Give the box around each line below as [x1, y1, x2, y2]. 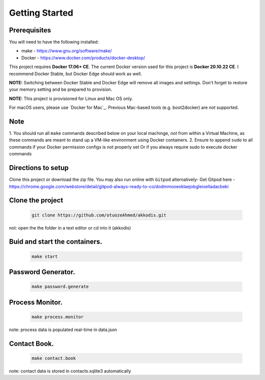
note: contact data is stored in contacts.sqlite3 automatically [9, 368, 131, 374]
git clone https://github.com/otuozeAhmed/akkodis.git [31, 212, 166, 218]
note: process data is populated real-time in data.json [9, 327, 117, 332]
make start [31, 253, 58, 259]
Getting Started [9, 7, 74, 18]
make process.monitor [31, 314, 84, 320]
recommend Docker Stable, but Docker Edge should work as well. [9, 71, 142, 76]
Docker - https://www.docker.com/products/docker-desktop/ [21, 54, 145, 61]
